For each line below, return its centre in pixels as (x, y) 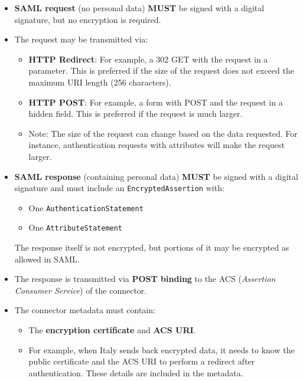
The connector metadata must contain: (85, 310)
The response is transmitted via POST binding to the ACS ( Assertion (145, 279)
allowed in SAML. (47, 259)
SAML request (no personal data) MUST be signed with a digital (139, 8)
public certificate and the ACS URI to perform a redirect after (142, 361)
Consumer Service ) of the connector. (81, 290)
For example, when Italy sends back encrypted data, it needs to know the (162, 349)
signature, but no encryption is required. (88, 19)
